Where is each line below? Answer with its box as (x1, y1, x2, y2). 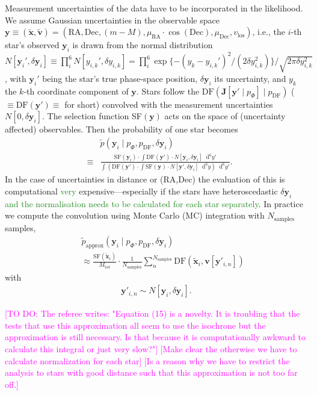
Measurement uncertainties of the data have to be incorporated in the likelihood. (5, 2, 303, 14)
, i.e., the (252, 25, 285, 38)
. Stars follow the (136, 84, 200, 97)
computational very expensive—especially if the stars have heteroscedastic (5, 184, 278, 197)
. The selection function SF (42, 110, 142, 122)
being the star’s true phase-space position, (42, 72, 198, 84)
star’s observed (5, 39, 60, 51)
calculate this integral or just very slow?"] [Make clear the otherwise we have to (5, 342, 297, 355)
